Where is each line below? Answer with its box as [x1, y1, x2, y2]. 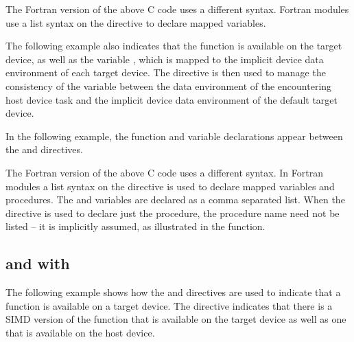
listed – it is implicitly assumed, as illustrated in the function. [5, 219, 265, 233]
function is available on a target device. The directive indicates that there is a [5, 298, 333, 312]
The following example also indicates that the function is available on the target [5, 38, 342, 53]
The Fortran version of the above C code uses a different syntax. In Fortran [5, 165, 323, 179]
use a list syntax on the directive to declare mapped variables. [5, 15, 266, 30]
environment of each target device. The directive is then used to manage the [5, 65, 326, 80]
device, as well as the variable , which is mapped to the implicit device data [5, 52, 324, 66]
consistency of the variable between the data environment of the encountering [5, 78, 332, 93]
